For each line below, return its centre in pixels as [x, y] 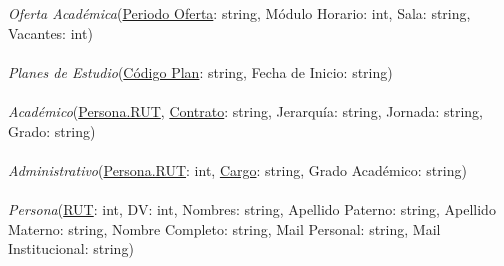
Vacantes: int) [50, 32]
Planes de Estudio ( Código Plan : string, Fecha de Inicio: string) [200, 71]
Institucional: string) [71, 248]
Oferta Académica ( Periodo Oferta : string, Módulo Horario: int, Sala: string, [239, 13]
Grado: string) [52, 130]
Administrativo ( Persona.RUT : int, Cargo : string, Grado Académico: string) [237, 169]
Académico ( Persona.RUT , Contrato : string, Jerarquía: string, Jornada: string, [246, 110]
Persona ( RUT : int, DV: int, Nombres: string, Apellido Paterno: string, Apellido [252, 208]
